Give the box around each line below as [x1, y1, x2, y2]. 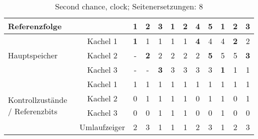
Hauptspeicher [8, 49, 58, 61]
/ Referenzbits [8, 105, 58, 117]
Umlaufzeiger [79, 121, 125, 133]
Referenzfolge [8, 20, 62, 32]
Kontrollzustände [8, 94, 67, 105]
